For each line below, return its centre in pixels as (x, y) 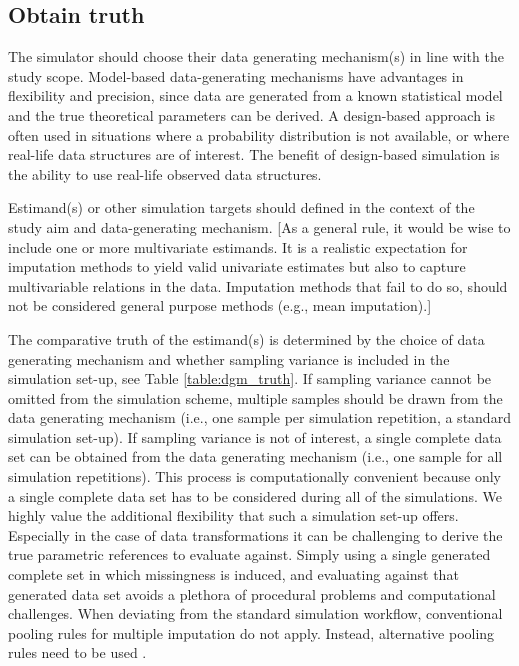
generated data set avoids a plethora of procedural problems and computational (252, 593)
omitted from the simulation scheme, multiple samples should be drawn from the (255, 397)
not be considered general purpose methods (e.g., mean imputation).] (220, 305)
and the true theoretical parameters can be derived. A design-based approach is (252, 114)
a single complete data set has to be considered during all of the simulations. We (255, 495)
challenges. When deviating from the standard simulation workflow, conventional (255, 613)
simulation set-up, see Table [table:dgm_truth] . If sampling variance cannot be (250, 378)
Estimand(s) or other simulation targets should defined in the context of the (241, 207)
